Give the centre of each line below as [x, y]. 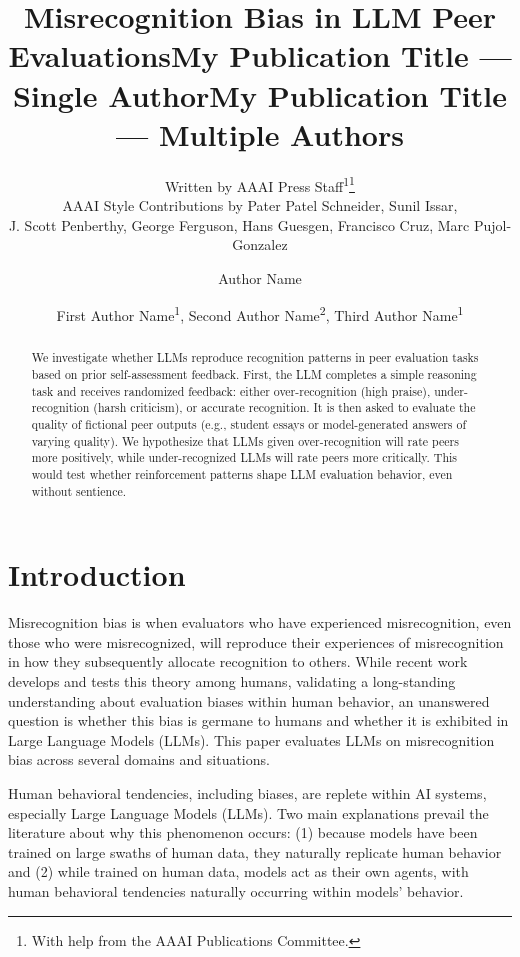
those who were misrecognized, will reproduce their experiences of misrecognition [256, 641]
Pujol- [492, 224]
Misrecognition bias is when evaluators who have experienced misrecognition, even [260, 622]
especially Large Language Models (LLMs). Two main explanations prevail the [248, 812]
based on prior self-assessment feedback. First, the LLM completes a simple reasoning [254, 374]
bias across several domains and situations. [139, 759]
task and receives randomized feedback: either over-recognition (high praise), [231, 390]
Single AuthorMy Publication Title [260, 94]
